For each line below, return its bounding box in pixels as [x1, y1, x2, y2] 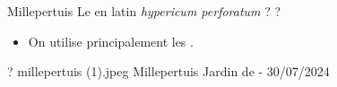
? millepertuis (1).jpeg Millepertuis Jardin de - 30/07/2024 [7, 62, 330, 81]
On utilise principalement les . [28, 31, 194, 50]
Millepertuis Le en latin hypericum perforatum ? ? [7, 2, 281, 20]
